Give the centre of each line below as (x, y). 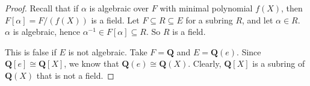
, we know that (91, 63)
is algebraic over (119, 8)
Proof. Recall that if (42, 8)
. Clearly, (205, 63)
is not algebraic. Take (108, 51)
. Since (249, 51)
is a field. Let (115, 20)
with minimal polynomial (206, 8)
